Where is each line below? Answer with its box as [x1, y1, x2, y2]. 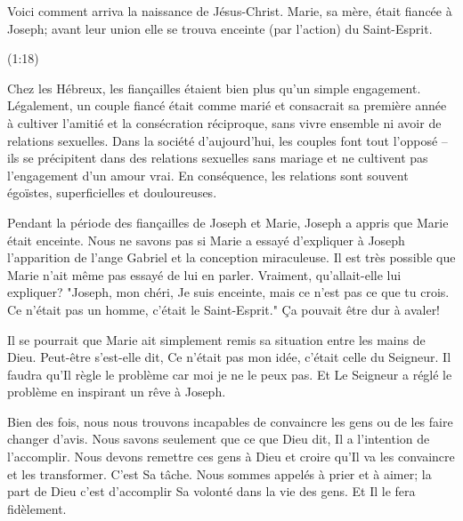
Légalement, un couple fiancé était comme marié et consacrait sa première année [7, 96, 447, 115]
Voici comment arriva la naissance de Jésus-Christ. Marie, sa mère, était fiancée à [7, 2, 452, 20]
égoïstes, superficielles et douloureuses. [7, 183, 217, 202]
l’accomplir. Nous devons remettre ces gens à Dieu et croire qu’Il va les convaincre [7, 447, 455, 466]
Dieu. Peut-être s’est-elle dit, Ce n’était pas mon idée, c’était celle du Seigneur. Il [7, 348, 451, 366]
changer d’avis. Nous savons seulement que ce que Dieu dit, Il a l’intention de [7, 429, 430, 448]
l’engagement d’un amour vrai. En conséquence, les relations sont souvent [7, 165, 409, 184]
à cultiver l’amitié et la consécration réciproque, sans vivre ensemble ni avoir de [7, 113, 442, 132]
